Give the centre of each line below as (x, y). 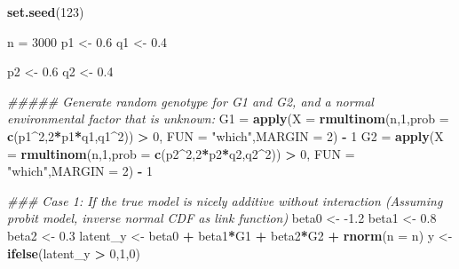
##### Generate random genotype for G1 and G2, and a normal (190, 101)
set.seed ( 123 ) (46, 12)
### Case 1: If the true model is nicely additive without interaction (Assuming (225, 200)
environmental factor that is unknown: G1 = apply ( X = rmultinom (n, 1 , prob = (228, 119)
